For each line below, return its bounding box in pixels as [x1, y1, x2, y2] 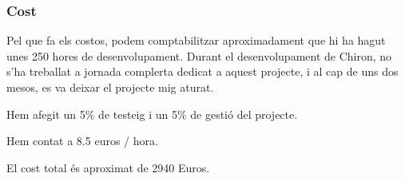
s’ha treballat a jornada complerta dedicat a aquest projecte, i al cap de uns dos [6, 63, 399, 80]
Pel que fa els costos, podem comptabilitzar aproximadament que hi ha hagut [6, 32, 386, 49]
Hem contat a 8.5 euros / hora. [6, 132, 158, 149]
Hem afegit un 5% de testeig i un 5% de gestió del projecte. [6, 105, 298, 122]
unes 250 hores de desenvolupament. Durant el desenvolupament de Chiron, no [6, 47, 392, 64]
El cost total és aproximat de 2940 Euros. [6, 159, 210, 175]
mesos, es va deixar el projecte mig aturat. [6, 79, 214, 95]
